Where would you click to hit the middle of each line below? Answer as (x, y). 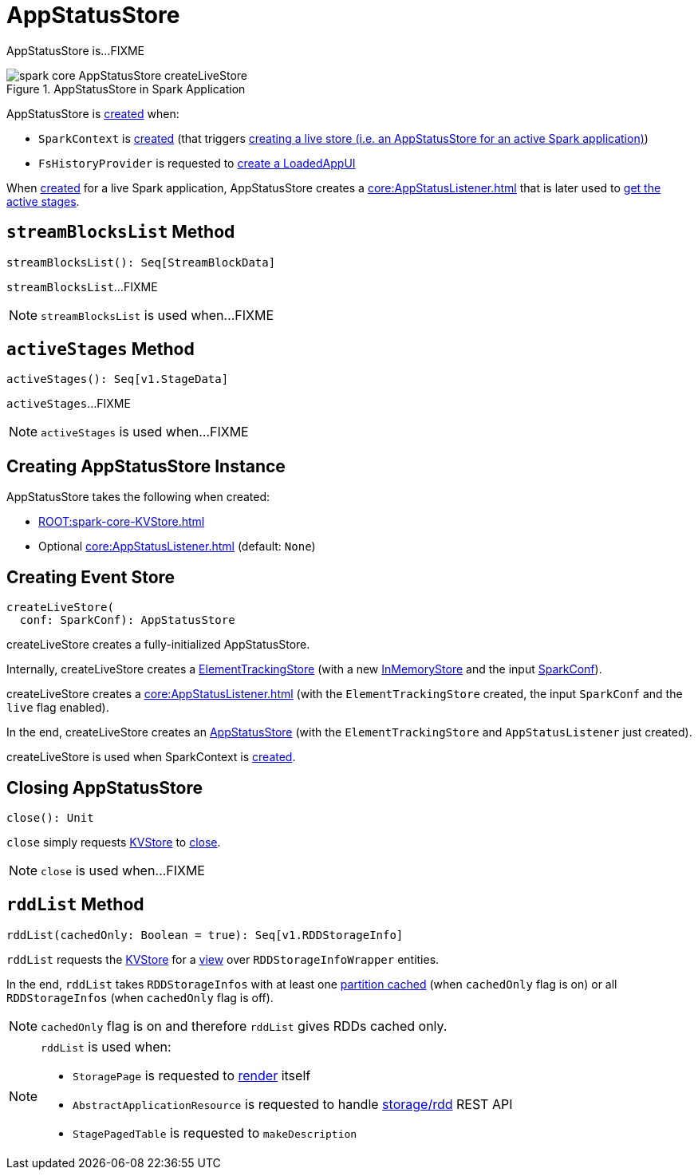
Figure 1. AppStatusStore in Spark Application (126, 89)
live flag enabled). (58, 708)
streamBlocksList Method (121, 232)
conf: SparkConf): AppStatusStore (127, 620)
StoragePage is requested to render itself (192, 1075)
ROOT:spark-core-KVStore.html (122, 522)
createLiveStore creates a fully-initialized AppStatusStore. (158, 645)
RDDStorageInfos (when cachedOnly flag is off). (140, 997)
